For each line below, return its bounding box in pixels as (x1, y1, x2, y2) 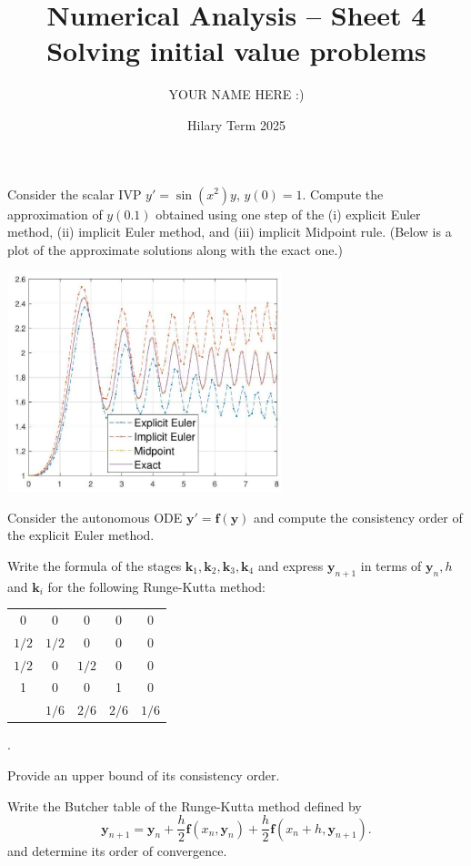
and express (257, 555, 324, 575)
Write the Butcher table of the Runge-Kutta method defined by (7, 796, 362, 815)
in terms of (360, 555, 422, 575)
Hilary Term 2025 (187, 115, 286, 134)
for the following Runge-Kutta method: (47, 576, 266, 596)
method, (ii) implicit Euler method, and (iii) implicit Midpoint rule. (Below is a (7, 222, 452, 241)
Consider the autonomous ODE (7, 507, 183, 526)
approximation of (7, 204, 103, 223)
